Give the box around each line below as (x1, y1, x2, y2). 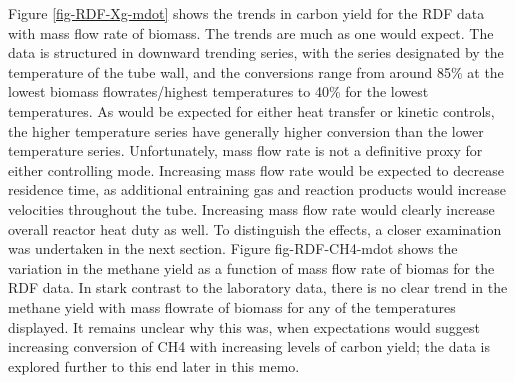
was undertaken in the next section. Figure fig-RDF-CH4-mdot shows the (8, 238, 458, 259)
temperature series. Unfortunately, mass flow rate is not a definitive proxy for (8, 140, 483, 161)
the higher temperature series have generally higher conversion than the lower (8, 120, 484, 141)
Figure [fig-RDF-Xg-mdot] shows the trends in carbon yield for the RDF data (8, 3, 485, 23)
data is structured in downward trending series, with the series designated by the (8, 42, 504, 63)
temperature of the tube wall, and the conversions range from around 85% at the (8, 61, 504, 82)
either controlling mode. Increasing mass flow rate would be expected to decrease (8, 159, 504, 180)
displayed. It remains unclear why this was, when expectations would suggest (8, 316, 480, 337)
